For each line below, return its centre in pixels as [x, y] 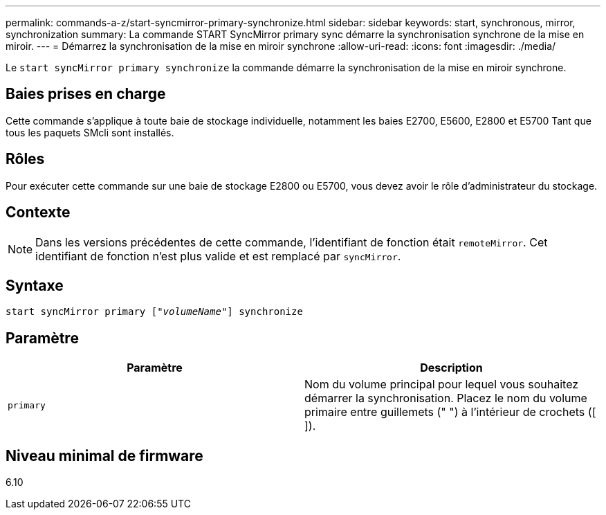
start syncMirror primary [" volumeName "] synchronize [154, 312]
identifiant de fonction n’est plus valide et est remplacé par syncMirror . [218, 256]
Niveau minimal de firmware [104, 455]
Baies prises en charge [86, 94]
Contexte [38, 213]
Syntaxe [35, 285]
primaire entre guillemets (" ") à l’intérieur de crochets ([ [450, 412]
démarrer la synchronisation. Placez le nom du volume [446, 398]
